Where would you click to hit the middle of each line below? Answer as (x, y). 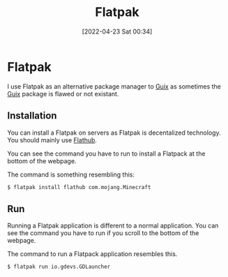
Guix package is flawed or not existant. (63, 93)
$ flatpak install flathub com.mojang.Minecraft (79, 187)
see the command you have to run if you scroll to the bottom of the (103, 233)
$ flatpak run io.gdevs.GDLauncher (59, 267)
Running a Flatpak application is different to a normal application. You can (113, 226)
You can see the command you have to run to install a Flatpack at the (106, 154)
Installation (32, 116)
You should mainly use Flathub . (52, 140)
